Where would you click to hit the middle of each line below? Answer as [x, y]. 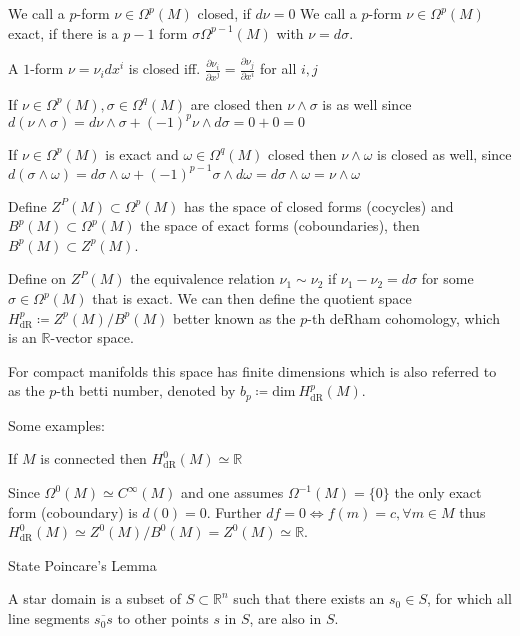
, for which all [469, 598]
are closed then [236, 103]
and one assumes [232, 492]
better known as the [234, 317]
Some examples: [56, 424]
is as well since [367, 103]
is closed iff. [164, 68]
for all [278, 68]
